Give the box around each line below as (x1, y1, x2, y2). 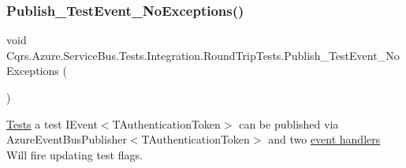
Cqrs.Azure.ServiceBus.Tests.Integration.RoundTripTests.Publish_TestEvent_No (6, 47, 400, 63)
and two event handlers (268, 131, 381, 147)
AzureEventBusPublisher (6, 131, 127, 147)
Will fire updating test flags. (6, 146, 143, 162)
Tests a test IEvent (6, 115, 98, 132)
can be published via (239, 115, 339, 132)
